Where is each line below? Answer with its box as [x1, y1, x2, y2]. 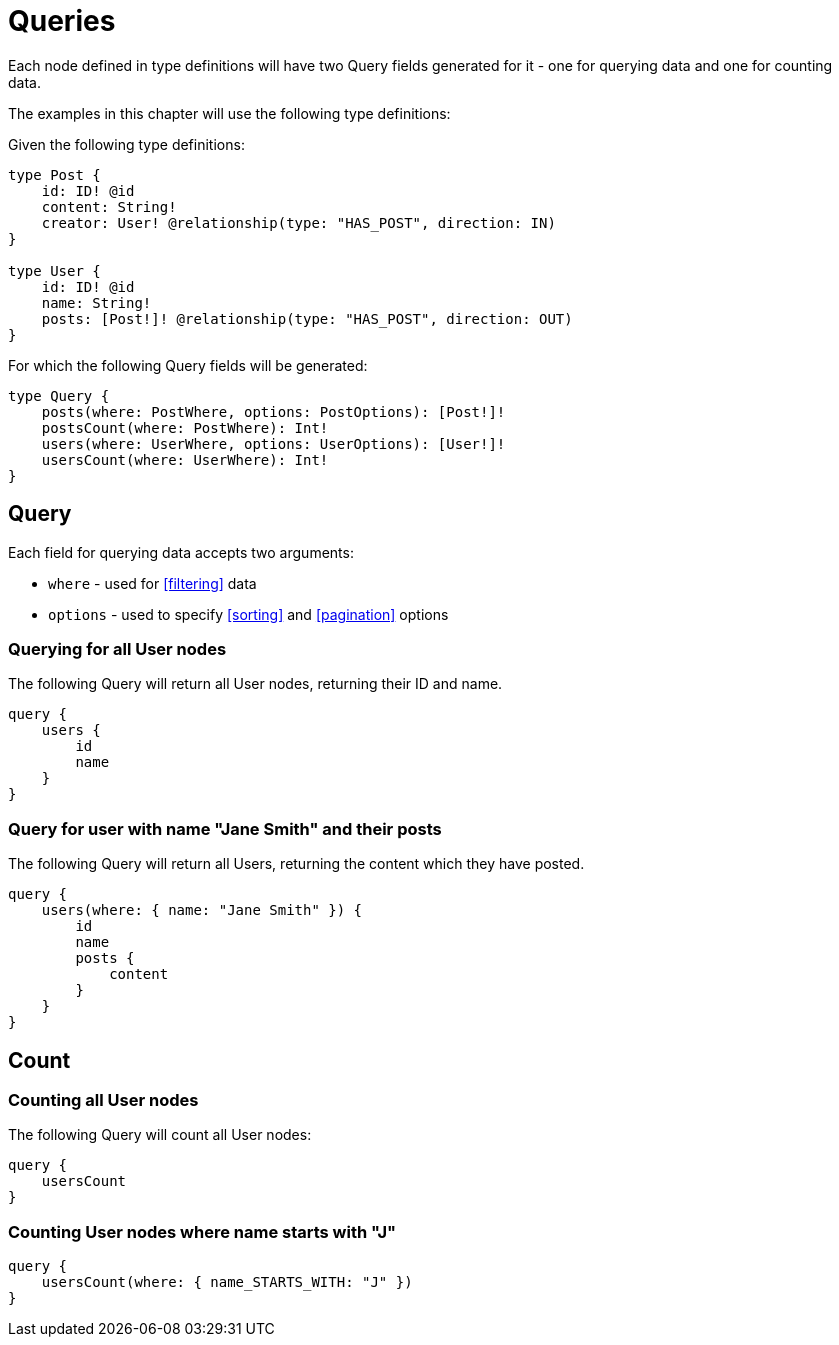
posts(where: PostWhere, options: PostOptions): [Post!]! [41, 403, 506, 420]
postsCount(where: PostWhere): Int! [41, 419, 329, 436]
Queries [8, 4, 116, 38]
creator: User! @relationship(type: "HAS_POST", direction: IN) [41, 214, 556, 231]
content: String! [41, 198, 177, 215]
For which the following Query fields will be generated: [8, 356, 368, 374]
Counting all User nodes [8, 1089, 199, 1110]
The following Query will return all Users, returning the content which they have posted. [8, 855, 585, 873]
